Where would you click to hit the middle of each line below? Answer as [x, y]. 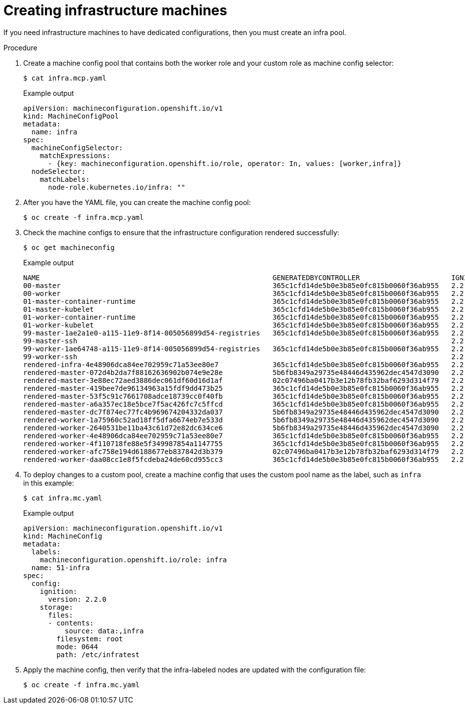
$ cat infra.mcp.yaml [65, 78]
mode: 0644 [77, 646]
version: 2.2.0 [77, 599]
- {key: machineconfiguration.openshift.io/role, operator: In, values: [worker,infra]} [225, 163]
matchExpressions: [75, 155]
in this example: [49, 483]
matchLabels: [65, 179]
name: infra [54, 132]
